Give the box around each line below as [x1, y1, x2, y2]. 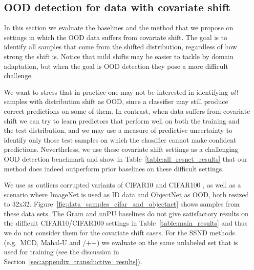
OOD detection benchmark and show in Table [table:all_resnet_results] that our [4, 153, 248, 164]
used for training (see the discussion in [4, 247, 119, 257]
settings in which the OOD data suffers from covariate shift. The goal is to [4, 32, 227, 42]
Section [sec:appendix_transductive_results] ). [4, 256, 142, 266]
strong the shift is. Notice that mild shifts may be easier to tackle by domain [4, 51, 234, 61]
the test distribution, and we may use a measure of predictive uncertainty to [4, 125, 233, 135]
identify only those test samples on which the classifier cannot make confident [4, 134, 236, 145]
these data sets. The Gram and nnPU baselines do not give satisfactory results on [4, 208, 249, 218]
